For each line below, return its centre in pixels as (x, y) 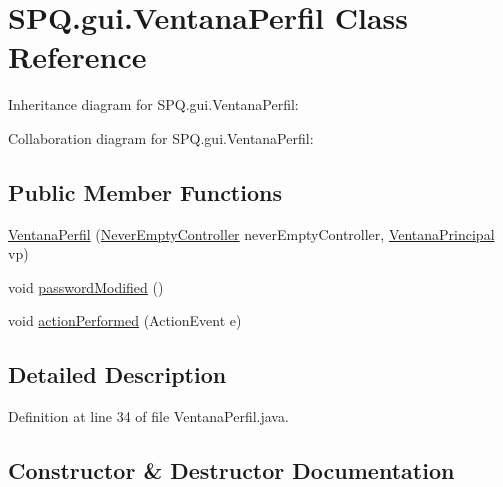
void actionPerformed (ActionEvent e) (125, 320)
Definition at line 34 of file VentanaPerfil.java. (148, 416)
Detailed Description (117, 374)
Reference (77, 56)
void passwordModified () (86, 286)
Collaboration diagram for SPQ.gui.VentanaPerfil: (161, 137)
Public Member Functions (145, 191)
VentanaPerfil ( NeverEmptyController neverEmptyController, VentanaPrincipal (251, 233)
